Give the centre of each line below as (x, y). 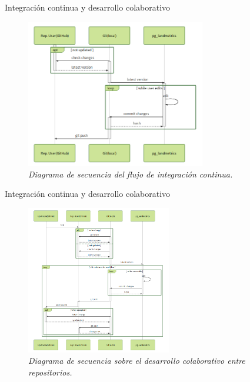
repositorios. (50, 372)
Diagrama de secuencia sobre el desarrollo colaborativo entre (137, 361)
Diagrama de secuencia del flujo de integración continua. (131, 174)
